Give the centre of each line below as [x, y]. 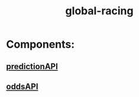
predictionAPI [32, 66]
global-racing [99, 11]
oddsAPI [22, 87]
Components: [41, 44]
